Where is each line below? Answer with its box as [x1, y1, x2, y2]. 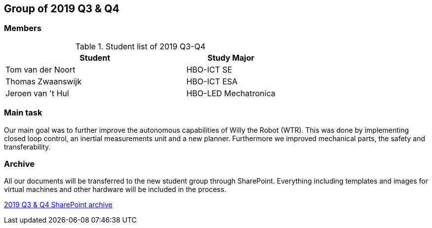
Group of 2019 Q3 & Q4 [4, 2, 119, 15]
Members [4, 23, 41, 34]
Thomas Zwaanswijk [5, 76, 81, 86]
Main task [4, 108, 42, 118]
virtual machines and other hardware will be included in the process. [4, 185, 227, 194]
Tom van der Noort [5, 64, 76, 75]
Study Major [207, 52, 254, 63]
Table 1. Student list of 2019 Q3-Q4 [75, 41, 205, 51]
